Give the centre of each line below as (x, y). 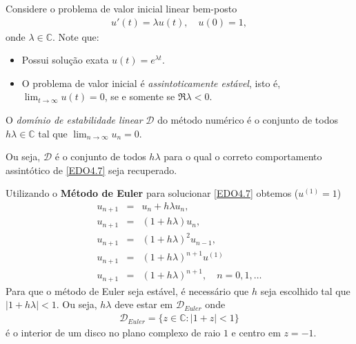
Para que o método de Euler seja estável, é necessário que (127, 290)
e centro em (256, 333)
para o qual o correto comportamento (243, 156)
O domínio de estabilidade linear (74, 120)
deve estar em (144, 304)
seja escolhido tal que (305, 290)
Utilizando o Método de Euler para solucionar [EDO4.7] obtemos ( (152, 193)
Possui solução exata (65, 60)
